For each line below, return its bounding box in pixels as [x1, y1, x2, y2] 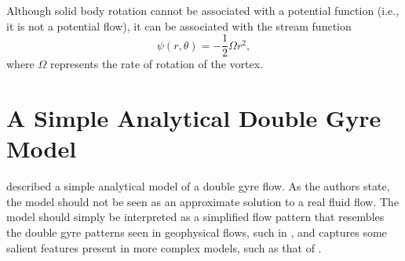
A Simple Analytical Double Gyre [6, 102, 381, 134]
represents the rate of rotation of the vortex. [49, 56, 263, 72]
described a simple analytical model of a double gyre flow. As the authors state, [6, 178, 390, 194]
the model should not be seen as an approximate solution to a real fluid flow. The [6, 193, 400, 209]
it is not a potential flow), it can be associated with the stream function [6, 17, 352, 34]
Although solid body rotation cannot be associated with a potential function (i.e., [6, 2, 400, 18]
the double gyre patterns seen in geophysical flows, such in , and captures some [6, 223, 387, 240]
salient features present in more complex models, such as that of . [6, 239, 322, 256]
